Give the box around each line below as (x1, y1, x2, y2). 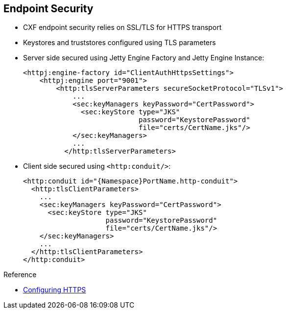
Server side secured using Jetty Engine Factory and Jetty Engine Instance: (23, 53, 264, 62)
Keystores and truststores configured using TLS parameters (23, 38, 216, 47)
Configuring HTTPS (23, 286, 86, 294)
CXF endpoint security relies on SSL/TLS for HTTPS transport (23, 23, 222, 32)
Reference (3, 270, 37, 279)
